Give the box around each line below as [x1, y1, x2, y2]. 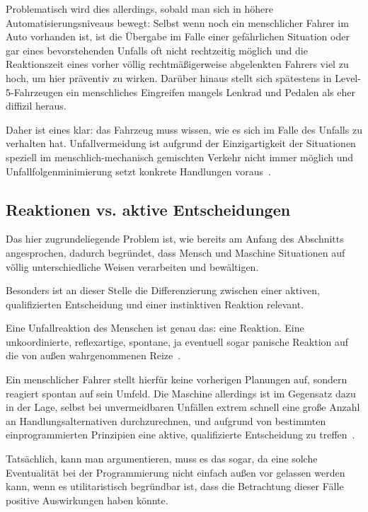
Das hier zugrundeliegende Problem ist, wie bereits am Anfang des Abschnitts [6, 231, 344, 246]
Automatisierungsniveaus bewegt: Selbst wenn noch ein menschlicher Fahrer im [6, 15, 349, 30]
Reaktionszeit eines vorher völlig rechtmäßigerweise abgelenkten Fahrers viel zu [6, 57, 349, 71]
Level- [335, 70, 361, 85]
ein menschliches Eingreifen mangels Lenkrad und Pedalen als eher [66, 84, 355, 99]
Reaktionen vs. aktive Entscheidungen [6, 198, 291, 220]
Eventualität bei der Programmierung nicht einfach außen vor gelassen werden [6, 465, 345, 479]
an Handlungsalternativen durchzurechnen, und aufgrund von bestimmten [6, 413, 326, 428]
